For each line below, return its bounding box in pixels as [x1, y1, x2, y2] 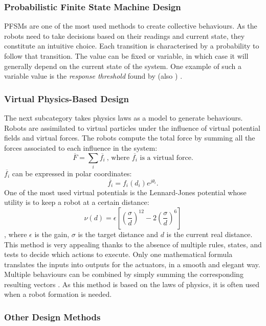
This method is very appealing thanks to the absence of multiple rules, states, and [4, 239, 262, 249]
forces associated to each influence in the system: [4, 142, 158, 153]
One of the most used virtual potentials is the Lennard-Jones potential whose [4, 187, 247, 197]
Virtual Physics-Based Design [4, 92, 129, 105]
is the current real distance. [166, 228, 253, 239]
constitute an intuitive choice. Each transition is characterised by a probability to [4, 40, 259, 51]
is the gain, [34, 228, 70, 239]
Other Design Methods [4, 311, 101, 323]
